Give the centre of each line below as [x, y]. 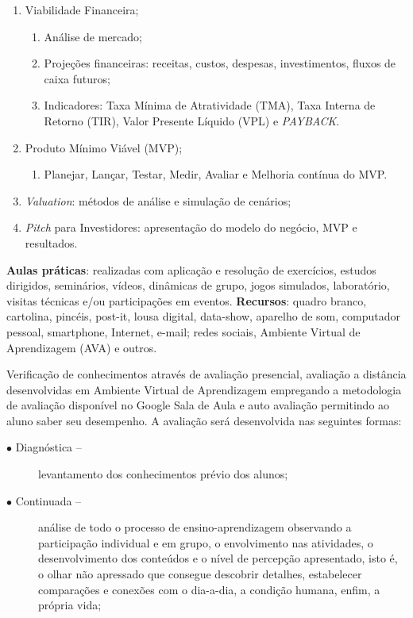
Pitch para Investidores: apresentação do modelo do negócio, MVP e [191, 227]
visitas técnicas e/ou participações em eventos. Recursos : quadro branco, [187, 300]
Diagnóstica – [48, 447]
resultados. [51, 242]
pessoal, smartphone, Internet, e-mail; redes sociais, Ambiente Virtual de [183, 331]
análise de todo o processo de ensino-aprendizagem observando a [195, 527]
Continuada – [48, 500]
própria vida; [70, 605]
